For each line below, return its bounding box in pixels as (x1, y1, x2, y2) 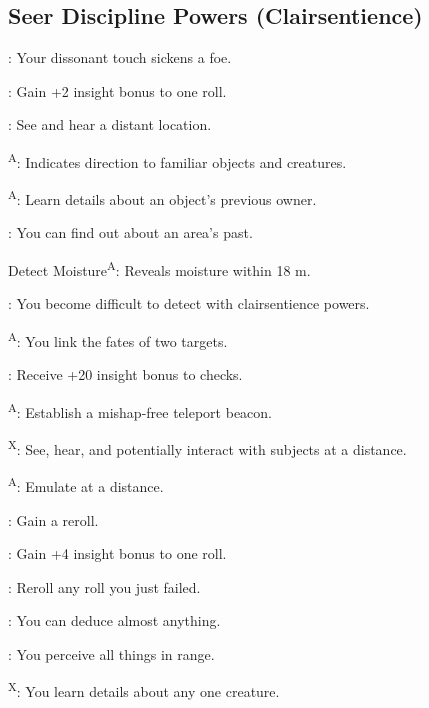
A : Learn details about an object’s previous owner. (8, 186, 317, 209)
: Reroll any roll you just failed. (8, 576, 201, 597)
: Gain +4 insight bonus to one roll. (8, 543, 227, 564)
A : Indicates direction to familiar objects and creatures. (8, 148, 347, 172)
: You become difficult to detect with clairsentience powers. (8, 293, 370, 314)
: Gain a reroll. (8, 509, 99, 530)
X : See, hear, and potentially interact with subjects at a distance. (8, 436, 407, 459)
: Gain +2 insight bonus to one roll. (8, 80, 227, 101)
